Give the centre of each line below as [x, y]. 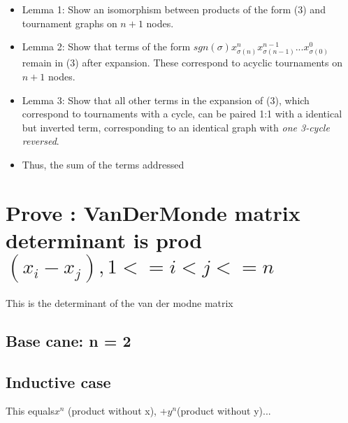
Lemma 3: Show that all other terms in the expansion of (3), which [166, 100]
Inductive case [58, 381]
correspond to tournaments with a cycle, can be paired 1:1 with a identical [182, 114]
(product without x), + [118, 411]
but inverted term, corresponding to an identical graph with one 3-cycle [176, 127]
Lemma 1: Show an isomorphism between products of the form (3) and [174, 9]
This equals [30, 411]
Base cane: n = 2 [68, 340]
